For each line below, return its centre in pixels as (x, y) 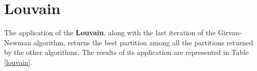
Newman (18, 42)
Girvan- (230, 32)
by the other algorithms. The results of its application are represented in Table (126, 52)
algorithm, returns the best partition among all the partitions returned (143, 42)
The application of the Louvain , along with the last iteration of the (110, 32)
